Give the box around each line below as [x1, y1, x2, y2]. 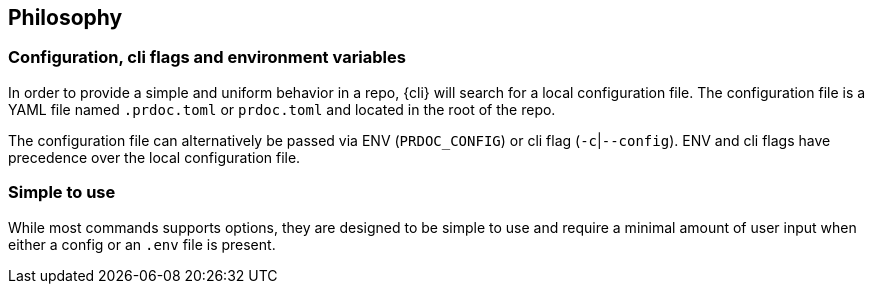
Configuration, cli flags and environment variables [8, 47, 406, 68]
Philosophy [8, 5, 123, 30]
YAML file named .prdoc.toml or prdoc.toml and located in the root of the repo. [8, 100, 556, 118]
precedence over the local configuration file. [8, 148, 301, 166]
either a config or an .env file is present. [8, 235, 276, 253]
